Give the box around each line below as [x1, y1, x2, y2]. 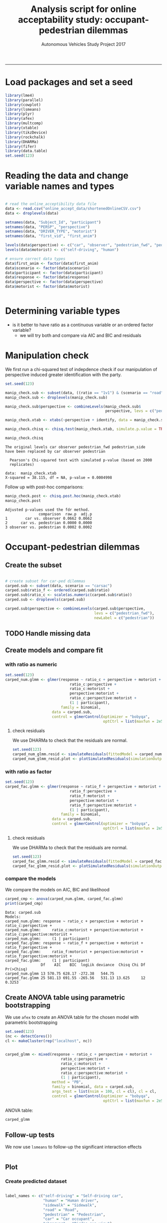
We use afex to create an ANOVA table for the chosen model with [5, 1014, 139, 1020]
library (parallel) [5, 97, 43, 103]
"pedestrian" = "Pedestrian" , [43, 1212, 106, 1217]
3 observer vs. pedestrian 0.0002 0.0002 [5, 525, 92, 530]
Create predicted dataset [5, 1178, 67, 1185]
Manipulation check [5, 350, 89, 361]
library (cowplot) [5, 102, 41, 107]
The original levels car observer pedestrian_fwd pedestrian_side [5, 444, 146, 449]
